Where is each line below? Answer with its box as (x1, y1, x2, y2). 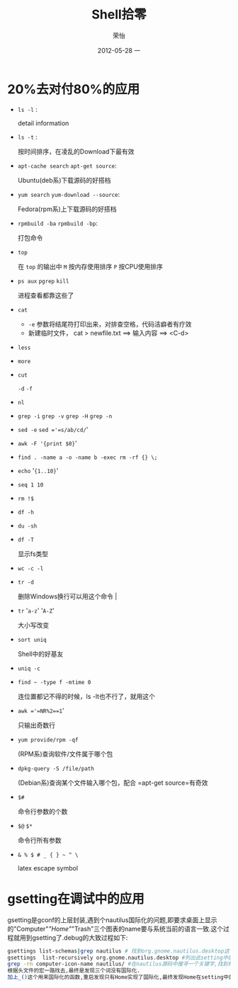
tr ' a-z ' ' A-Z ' (17, 606, 55, 615)
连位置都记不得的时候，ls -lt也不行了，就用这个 (17, 692, 156, 700)
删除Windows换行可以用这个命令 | (17, 592, 118, 601)
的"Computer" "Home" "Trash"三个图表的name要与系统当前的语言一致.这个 (7, 924, 224, 933)
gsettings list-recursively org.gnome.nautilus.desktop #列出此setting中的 (7, 954, 234, 961)
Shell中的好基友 (17, 649, 64, 658)
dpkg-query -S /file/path (17, 765, 94, 772)
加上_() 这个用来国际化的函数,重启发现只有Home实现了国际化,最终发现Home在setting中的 (7, 974, 234, 981)
